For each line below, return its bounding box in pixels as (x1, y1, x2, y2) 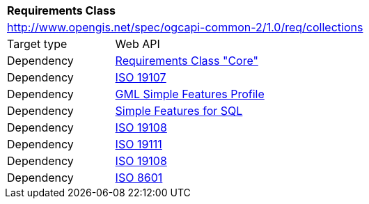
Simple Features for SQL (115, 104, 243, 118)
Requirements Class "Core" (115, 54, 258, 68)
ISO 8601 (115, 171, 163, 185)
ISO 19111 (115, 137, 162, 151)
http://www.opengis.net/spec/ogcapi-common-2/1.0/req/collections (7, 20, 363, 34)
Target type (7, 37, 68, 51)
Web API (115, 37, 160, 51)
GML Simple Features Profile (115, 87, 265, 101)
